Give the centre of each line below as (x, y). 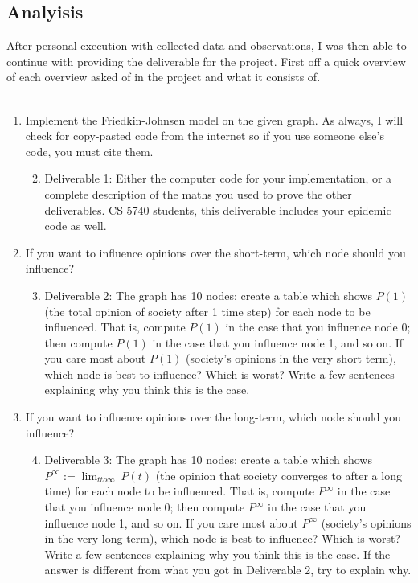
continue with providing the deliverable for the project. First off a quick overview (206, 61)
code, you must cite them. (89, 151)
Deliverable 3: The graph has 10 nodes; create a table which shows (208, 460)
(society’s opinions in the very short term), (291, 358)
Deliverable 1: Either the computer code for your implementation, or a (218, 178)
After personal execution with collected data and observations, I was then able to (207, 45)
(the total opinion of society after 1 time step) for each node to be (207, 311)
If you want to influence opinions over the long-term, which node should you (213, 417)
